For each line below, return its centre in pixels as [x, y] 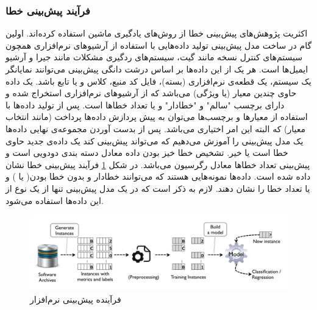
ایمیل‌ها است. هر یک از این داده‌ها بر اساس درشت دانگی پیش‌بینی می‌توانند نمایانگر [157, 69]
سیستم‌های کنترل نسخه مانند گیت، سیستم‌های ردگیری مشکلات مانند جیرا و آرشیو [154, 57]
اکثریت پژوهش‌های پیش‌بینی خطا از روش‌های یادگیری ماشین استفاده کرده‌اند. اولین [157, 33]
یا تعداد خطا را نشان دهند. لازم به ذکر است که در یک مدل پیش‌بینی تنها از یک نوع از [158, 188]
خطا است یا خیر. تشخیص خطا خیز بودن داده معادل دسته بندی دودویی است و [147, 153]
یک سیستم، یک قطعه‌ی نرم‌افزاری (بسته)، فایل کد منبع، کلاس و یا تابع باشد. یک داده [158, 81]
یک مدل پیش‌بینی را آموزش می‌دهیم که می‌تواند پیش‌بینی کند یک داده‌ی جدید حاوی [155, 140]
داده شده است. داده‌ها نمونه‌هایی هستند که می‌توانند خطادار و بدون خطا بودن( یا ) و [158, 176]
